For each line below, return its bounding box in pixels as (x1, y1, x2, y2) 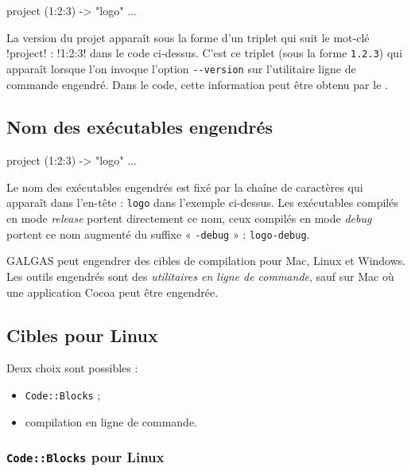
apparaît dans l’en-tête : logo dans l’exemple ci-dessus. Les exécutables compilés (6, 194, 398, 211)
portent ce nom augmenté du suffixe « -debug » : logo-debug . (6, 225, 310, 242)
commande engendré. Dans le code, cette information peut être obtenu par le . (6, 76, 388, 92)
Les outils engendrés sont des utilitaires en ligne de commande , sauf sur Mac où (6, 267, 394, 284)
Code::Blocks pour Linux (6, 447, 165, 467)
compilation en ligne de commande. (25, 413, 198, 430)
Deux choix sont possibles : (6, 360, 138, 376)
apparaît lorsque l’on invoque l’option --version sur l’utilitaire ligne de (6, 60, 356, 76)
